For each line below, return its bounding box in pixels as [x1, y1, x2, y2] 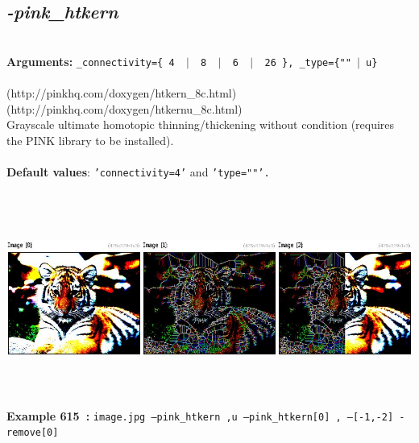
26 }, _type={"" [264, 56, 351, 68]
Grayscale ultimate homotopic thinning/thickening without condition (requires [6, 116, 395, 133]
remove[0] [6, 427, 59, 439]
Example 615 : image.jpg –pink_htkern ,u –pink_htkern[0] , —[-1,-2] [6, 407, 394, 424]
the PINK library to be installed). [6, 131, 174, 148]
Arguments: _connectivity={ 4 [6, 52, 175, 69]
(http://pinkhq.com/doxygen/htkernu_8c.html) [6, 100, 243, 117]
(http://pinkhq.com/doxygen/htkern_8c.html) [6, 85, 237, 101]
